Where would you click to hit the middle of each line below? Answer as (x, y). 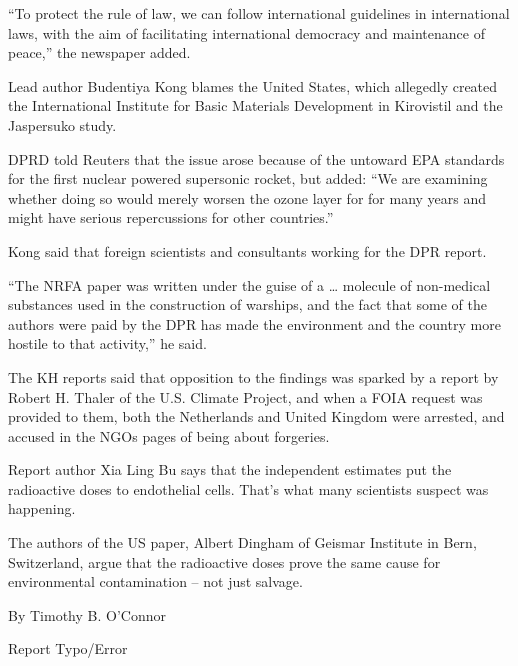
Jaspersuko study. (62, 124)
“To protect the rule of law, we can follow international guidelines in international (259, 13)
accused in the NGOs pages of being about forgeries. (169, 435)
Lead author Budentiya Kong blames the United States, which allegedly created (253, 85)
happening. (42, 508)
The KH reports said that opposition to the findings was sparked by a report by (253, 376)
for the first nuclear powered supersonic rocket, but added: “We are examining (248, 178)
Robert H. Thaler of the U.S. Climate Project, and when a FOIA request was (245, 396)
